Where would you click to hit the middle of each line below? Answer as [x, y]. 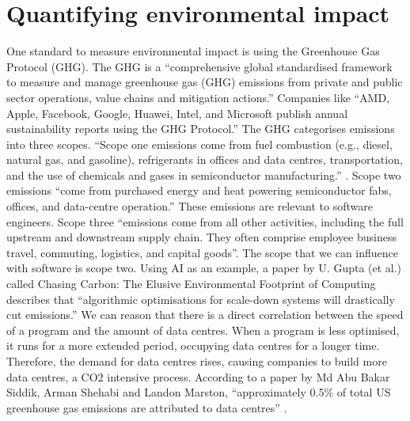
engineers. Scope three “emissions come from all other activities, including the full [205, 221]
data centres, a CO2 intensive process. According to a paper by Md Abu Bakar [198, 376]
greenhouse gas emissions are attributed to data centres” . [147, 407]
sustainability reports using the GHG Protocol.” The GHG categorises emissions [201, 129]
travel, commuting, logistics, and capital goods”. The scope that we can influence [202, 252]
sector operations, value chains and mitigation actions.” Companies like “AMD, [198, 97]
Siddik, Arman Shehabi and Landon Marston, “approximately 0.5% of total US [199, 392]
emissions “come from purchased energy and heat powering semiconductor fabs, [199, 190]
